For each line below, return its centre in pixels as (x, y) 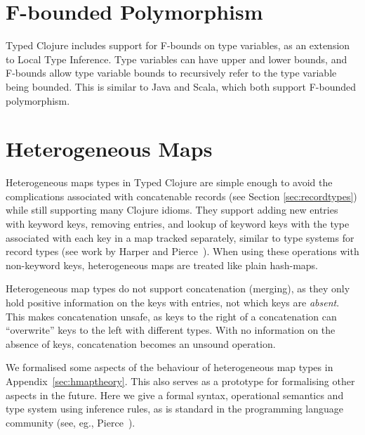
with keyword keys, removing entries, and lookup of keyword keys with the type (178, 223)
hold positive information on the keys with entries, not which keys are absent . (173, 302)
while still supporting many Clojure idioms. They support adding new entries (172, 210)
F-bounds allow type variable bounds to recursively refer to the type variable (171, 73)
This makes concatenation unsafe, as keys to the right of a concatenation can (171, 316)
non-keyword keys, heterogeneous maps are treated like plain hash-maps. (162, 265)
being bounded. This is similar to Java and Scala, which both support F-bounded (181, 86)
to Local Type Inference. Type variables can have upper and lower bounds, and (177, 59)
